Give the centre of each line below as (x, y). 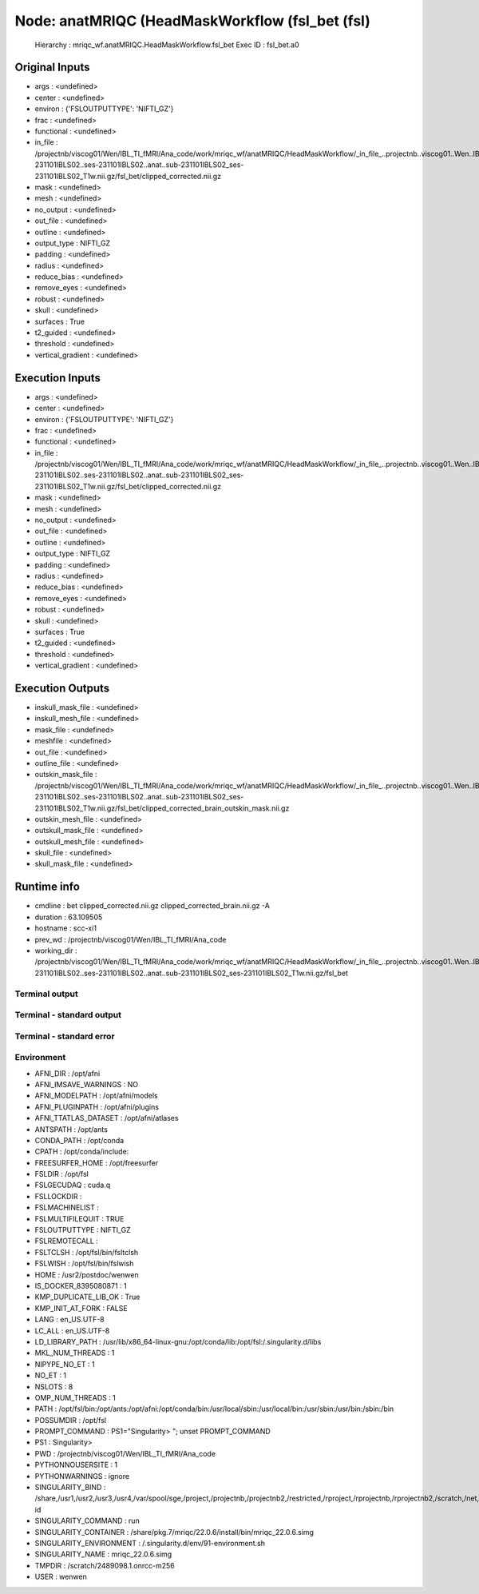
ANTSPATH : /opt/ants (71, 1129)
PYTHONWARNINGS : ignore (82, 1476)
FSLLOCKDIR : (58, 1196)
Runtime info (47, 887)
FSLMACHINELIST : (67, 1208)
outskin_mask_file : (66, 775)
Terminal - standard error (65, 1036)
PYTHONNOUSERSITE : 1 (76, 1465)
